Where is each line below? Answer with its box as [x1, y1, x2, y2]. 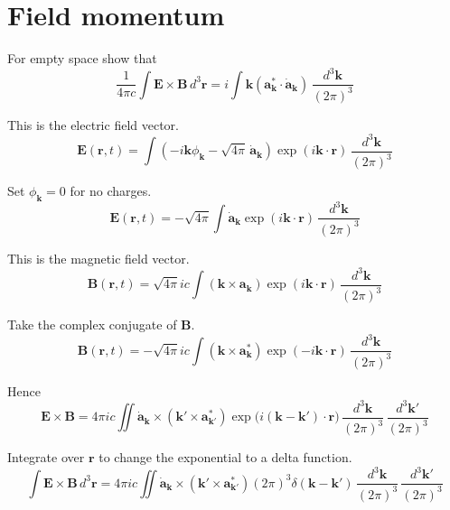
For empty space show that [7, 49, 157, 68]
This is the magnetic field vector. [7, 248, 190, 267]
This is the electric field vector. [7, 115, 179, 134]
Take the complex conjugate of [7, 315, 177, 334]
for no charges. [70, 181, 152, 200]
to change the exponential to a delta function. [98, 448, 352, 467]
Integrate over [7, 448, 85, 467]
